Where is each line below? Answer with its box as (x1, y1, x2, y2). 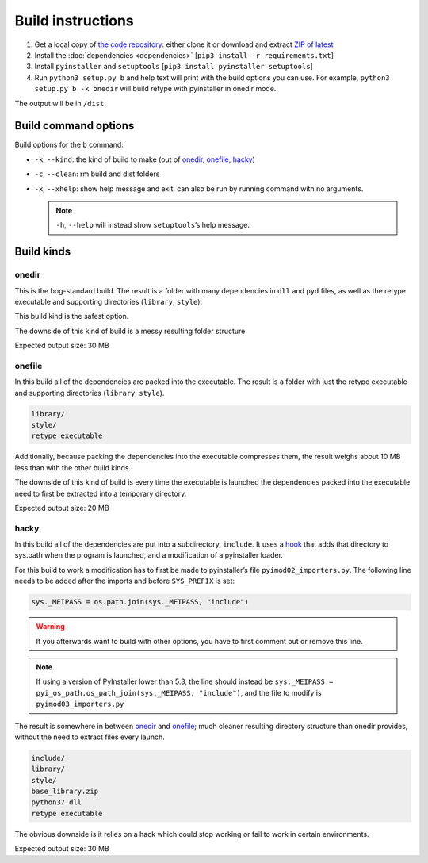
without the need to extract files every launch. (14, 732, 166, 742)
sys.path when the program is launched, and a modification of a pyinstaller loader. (14, 550, 283, 560)
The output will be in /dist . (14, 98, 107, 108)
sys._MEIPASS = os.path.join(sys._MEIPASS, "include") (31, 597, 249, 607)
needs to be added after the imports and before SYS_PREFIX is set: (14, 576, 235, 586)
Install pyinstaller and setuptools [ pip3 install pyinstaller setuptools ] (34, 62, 313, 71)
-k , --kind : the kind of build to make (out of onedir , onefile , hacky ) (34, 155, 255, 164)
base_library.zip (31, 787, 99, 796)
